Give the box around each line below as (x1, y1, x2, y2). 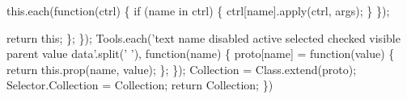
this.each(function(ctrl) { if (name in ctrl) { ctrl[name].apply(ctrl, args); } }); (6, 2, 390, 19)
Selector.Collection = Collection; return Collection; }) (6, 76, 273, 93)
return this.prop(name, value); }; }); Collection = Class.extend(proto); (6, 60, 357, 77)
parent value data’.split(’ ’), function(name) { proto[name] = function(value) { (6, 45, 395, 62)
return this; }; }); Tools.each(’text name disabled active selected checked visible (6, 29, 401, 46)
